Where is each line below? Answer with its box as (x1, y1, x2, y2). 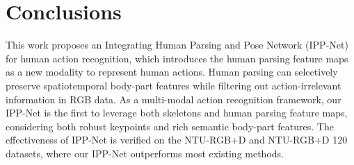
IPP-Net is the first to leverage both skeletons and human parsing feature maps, (6, 105, 348, 120)
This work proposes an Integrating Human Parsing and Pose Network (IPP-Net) (6, 37, 348, 52)
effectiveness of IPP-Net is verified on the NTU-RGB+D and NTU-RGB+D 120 (6, 132, 348, 147)
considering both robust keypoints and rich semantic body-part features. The (6, 119, 334, 133)
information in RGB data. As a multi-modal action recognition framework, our (6, 92, 341, 106)
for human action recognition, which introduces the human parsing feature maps (6, 51, 348, 65)
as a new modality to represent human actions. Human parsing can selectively (6, 64, 338, 79)
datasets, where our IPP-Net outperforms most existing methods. (6, 146, 284, 160)
